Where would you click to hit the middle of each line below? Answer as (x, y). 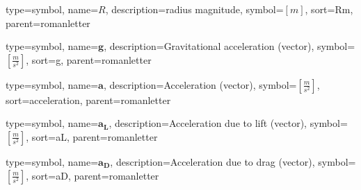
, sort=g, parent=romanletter (89, 59)
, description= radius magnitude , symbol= (194, 9)
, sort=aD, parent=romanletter (93, 175)
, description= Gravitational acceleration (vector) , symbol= (230, 46)
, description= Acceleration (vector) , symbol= (200, 84)
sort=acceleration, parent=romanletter (88, 100)
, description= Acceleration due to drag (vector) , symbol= (233, 161)
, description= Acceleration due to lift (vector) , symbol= (228, 123)
